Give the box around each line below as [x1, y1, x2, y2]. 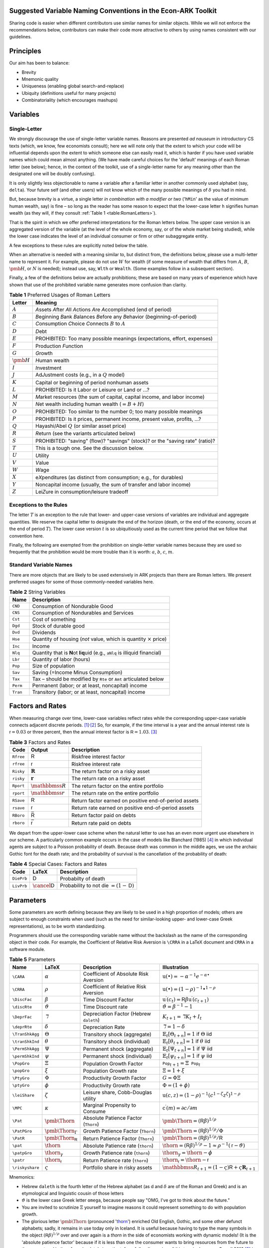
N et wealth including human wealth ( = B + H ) [35, 400, 144, 407]
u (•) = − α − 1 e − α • [162, 972, 210, 980]
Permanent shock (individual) [83, 1053, 152, 1060]
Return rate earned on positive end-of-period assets [71, 804, 194, 811]
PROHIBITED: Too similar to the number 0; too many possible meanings [35, 408, 203, 415]
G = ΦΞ [162, 1075, 181, 1081]
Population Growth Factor [83, 1060, 143, 1067]
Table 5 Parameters [9, 956, 56, 963]
